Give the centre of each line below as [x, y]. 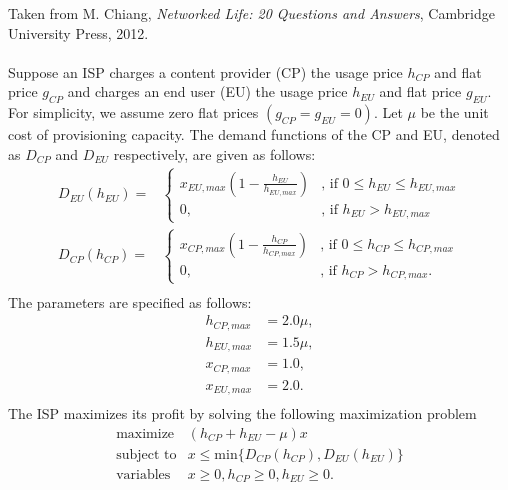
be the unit [454, 112]
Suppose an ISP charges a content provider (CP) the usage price [205, 71]
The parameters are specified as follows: [130, 301]
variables [143, 474]
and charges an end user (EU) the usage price [207, 91]
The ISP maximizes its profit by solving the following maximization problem [242, 413]
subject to [146, 454]
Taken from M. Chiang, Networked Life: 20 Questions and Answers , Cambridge [251, 13]
